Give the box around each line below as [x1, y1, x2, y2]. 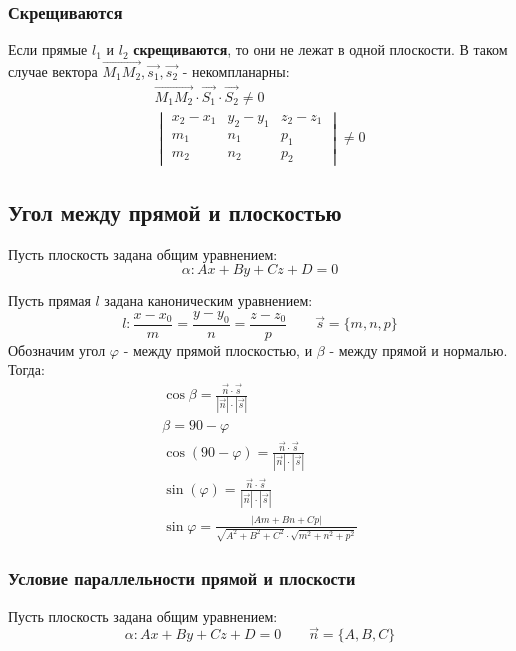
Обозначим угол [8, 339, 106, 360]
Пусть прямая [8, 290, 91, 311]
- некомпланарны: [182, 61, 290, 82]
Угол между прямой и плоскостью [8, 196, 342, 227]
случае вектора [8, 61, 98, 82]
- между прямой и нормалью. [329, 339, 508, 360]
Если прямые [8, 39, 88, 60]
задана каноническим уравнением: [104, 290, 313, 311]
